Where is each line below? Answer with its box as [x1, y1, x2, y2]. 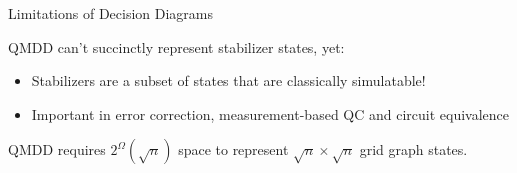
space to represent [178, 139, 289, 160]
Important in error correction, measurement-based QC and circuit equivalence [31, 103, 510, 124]
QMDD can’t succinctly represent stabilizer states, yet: [8, 36, 345, 57]
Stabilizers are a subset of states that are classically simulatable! [31, 70, 426, 91]
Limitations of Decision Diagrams [8, 3, 214, 23]
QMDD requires [8, 139, 106, 160]
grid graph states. [359, 139, 468, 160]
